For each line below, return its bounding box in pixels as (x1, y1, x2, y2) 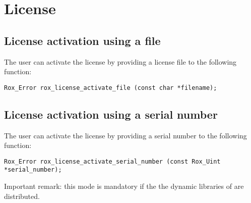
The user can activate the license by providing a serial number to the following (4, 130, 247, 140)
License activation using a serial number (4, 106, 218, 122)
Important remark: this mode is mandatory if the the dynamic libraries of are (4, 181, 244, 191)
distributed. (4, 190, 40, 201)
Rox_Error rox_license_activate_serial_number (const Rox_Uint (4, 158, 221, 165)
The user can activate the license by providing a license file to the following (4, 56, 237, 67)
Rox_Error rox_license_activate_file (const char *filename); (4, 84, 217, 91)
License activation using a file (4, 32, 161, 48)
